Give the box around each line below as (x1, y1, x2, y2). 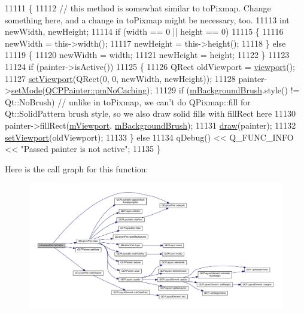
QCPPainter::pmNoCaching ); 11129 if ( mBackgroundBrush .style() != (45, 84, 300, 96)
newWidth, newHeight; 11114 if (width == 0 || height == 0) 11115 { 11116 (5, 25, 284, 38)
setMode (11, 84, 42, 96)
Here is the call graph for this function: (5, 162, 148, 175)
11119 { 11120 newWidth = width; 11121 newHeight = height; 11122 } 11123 (5, 48, 290, 61)
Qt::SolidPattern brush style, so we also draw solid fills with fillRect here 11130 (5, 107, 296, 120)
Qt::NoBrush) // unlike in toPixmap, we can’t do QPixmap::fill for (5, 95, 251, 108)
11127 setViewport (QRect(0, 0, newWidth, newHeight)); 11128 (5, 72, 236, 84)
